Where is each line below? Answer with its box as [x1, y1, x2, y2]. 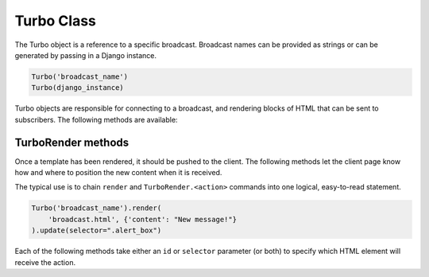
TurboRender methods [14, 135, 129, 149]
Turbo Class [14, 12, 97, 29]
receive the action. [14, 257, 75, 267]
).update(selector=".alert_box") [31, 226, 162, 235]
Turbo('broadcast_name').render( [31, 204, 162, 213]
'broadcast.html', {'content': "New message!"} [48, 215, 238, 224]
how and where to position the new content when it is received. [14, 167, 222, 177]
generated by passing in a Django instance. [14, 50, 157, 60]
